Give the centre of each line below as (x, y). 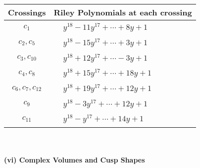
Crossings (27, 12)
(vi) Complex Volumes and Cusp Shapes (75, 159)
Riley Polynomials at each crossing (123, 12)
